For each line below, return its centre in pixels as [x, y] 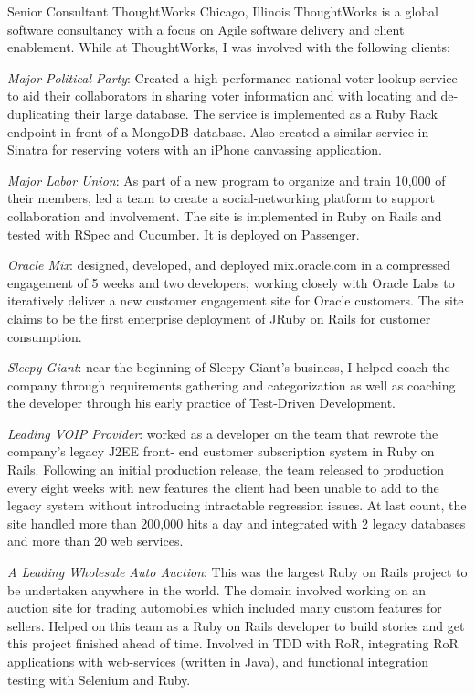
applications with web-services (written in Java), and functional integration [218, 661]
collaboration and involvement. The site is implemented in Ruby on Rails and [225, 215]
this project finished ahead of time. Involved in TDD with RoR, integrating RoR [233, 643]
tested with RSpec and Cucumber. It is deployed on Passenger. [184, 234]
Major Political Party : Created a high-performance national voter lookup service [232, 77]
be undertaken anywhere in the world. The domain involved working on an [216, 589]
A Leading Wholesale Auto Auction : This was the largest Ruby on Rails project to [237, 572]
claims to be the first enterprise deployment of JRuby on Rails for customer [219, 318]
